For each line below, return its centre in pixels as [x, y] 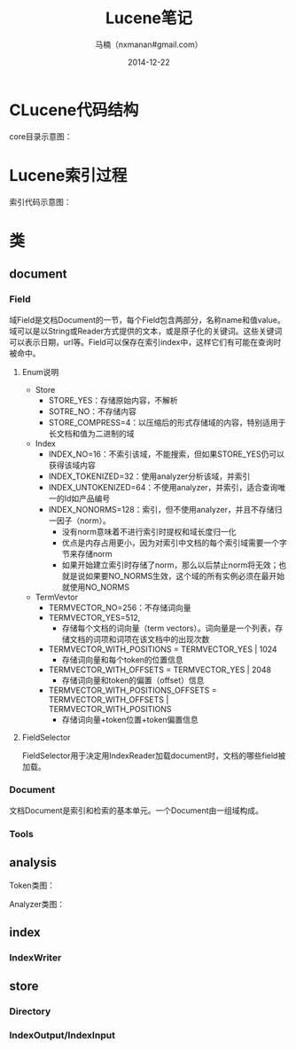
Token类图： [32, 885]
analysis [33, 862]
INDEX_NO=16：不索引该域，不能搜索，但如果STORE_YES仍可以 [167, 454]
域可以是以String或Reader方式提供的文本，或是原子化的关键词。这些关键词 [146, 331]
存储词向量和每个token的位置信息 [122, 659]
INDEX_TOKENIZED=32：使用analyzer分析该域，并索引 [149, 476]
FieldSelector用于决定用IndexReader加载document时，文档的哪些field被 [154, 756]
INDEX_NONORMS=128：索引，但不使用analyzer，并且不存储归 [165, 509]
